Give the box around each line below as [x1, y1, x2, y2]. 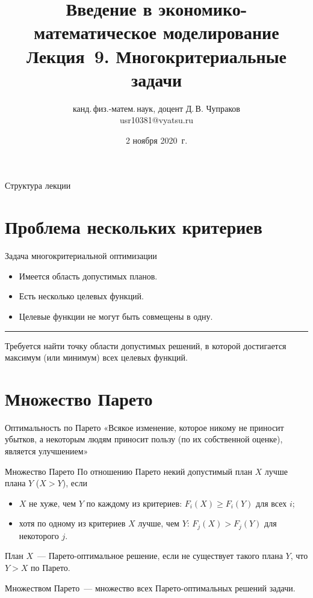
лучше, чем [138, 517, 179, 529]
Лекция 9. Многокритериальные [26, 43, 287, 68]
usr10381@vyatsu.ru [120, 114, 193, 126]
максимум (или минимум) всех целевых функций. [5, 351, 188, 364]
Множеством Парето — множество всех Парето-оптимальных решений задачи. [5, 581, 296, 594]
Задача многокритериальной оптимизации [5, 249, 157, 262]
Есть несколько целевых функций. [19, 290, 144, 302]
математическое [34, 20, 156, 44]
